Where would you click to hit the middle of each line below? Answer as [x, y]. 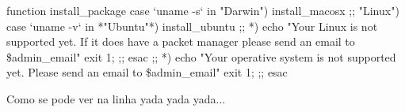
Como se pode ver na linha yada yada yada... [116, 98]
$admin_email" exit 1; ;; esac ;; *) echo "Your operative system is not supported [201, 56]
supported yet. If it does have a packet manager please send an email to [181, 41]
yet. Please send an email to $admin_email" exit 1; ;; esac [147, 72]
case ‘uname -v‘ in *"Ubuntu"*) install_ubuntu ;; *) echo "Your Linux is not [192, 26]
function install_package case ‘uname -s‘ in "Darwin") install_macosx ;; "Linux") [203, 10]
